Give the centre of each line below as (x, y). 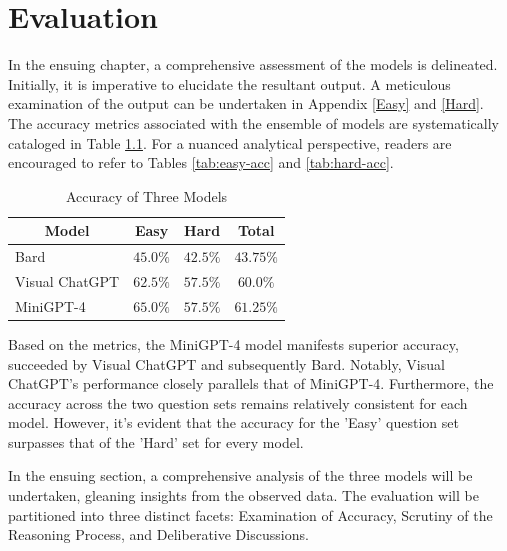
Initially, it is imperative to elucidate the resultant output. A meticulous (229, 83)
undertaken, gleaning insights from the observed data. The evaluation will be (243, 495)
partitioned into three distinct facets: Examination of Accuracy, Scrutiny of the (250, 514)
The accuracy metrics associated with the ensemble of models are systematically (253, 122)
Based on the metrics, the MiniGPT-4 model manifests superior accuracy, (233, 343)
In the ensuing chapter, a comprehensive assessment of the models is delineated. (253, 64)
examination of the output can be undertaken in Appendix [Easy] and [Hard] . (246, 103)
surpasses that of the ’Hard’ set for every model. (156, 441)
